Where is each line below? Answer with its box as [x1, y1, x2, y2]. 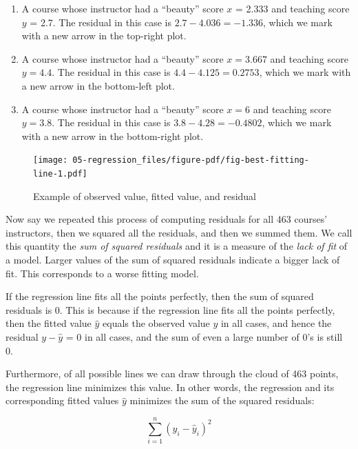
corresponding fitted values [6, 393, 119, 408]
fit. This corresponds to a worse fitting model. [6, 266, 199, 280]
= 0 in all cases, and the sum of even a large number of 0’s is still [65, 330, 343, 343]
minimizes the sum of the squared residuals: [129, 393, 315, 408]
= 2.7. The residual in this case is [30, 14, 171, 29]
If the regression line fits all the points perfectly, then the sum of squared [6, 289, 314, 303]
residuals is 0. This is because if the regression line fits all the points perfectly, [6, 302, 335, 317]
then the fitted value [6, 316, 92, 330]
